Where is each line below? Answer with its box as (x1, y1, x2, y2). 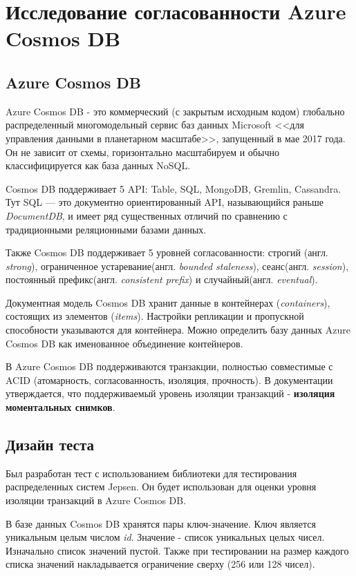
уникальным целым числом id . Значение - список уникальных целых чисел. (6, 530, 325, 544)
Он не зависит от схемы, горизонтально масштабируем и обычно (6, 144, 279, 159)
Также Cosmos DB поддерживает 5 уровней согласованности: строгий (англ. (6, 245, 328, 260)
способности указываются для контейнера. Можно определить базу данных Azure (6, 323, 350, 337)
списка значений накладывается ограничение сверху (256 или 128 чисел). (6, 557, 315, 571)
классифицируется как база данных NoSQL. (6, 158, 191, 173)
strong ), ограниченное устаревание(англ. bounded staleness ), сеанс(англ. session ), (6, 258, 349, 273)
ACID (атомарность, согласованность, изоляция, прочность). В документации (6, 372, 333, 387)
